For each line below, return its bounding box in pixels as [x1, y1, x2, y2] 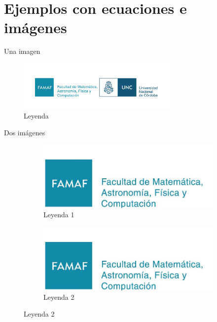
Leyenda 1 [43, 209, 74, 220]
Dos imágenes [4, 127, 45, 137]
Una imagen [4, 46, 40, 56]
